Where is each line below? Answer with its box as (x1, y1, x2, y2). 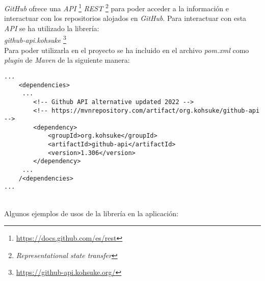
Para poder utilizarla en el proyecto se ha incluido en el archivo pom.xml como (4, 44, 249, 55)
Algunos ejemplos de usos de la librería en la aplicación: (4, 208, 178, 218)
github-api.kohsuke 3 (4, 33, 66, 45)
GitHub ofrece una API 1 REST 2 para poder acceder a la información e (4, 2, 229, 13)
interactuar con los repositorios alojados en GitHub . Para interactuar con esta (4, 13, 247, 23)
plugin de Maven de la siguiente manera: (4, 55, 130, 65)
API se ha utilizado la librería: (4, 22, 99, 33)
